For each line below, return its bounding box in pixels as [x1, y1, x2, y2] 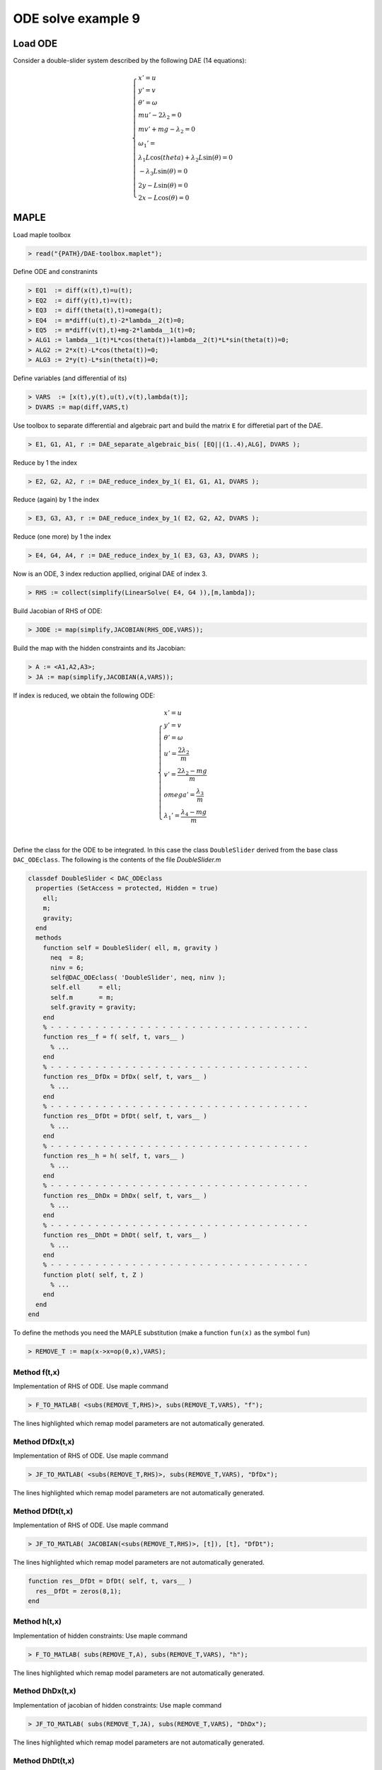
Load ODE [13, 38, 58, 50]
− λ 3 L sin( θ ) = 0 [139, 167, 188, 177]
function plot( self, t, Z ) [42, 1271, 144, 1279]
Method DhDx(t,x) [13, 1686, 77, 1696]
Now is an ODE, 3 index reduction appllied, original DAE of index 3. [13, 570, 208, 578]
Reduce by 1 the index [13, 458, 78, 467]
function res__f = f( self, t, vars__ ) [42, 1033, 185, 1041]
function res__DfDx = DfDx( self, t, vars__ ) [42, 1073, 208, 1080]
